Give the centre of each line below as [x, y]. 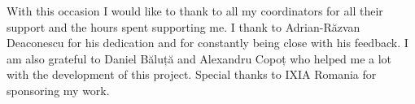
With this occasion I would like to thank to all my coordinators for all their [195, 11]
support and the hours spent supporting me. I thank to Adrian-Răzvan [183, 26]
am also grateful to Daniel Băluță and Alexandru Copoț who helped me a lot [199, 58]
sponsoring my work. [58, 90]
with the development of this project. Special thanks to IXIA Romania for [192, 74]
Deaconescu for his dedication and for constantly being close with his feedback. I [207, 43]
